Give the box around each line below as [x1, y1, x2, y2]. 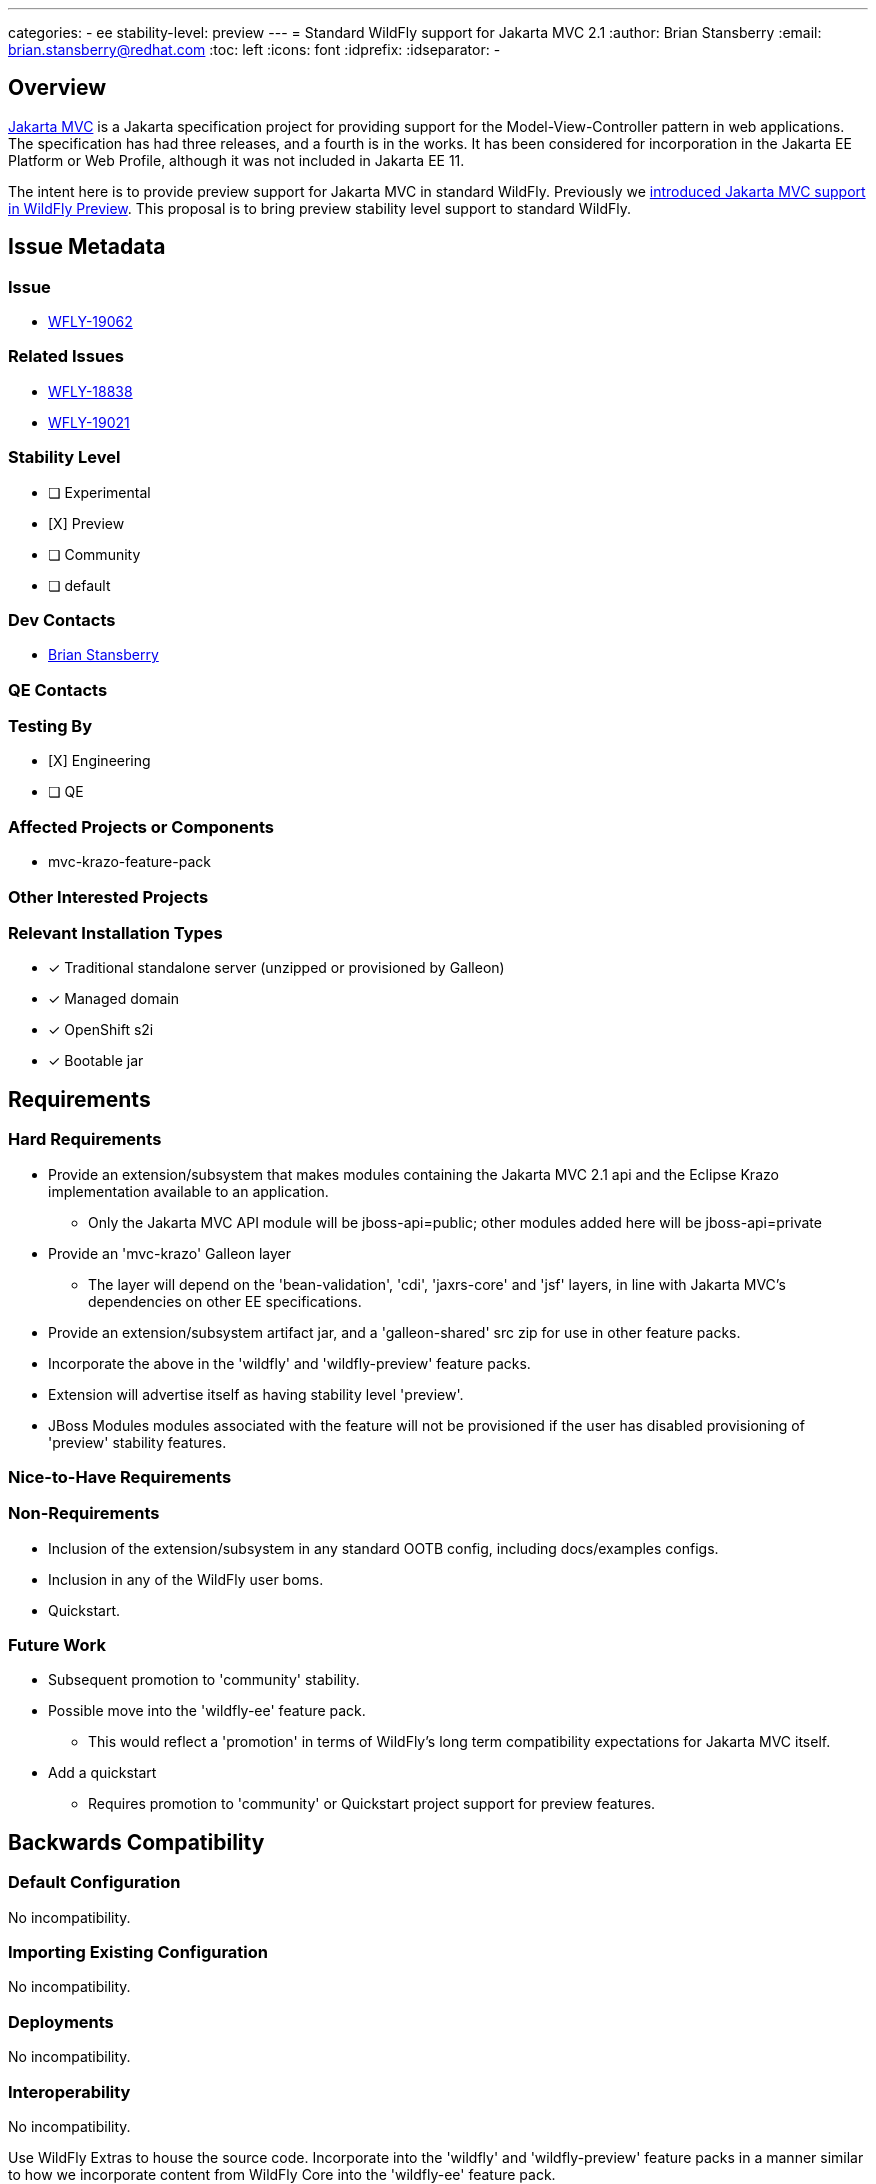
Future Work [8, 1635, 106, 1656]
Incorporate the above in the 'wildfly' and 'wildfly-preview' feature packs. [48, 1354, 531, 1372]
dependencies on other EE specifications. [88, 1292, 362, 1310]
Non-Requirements [8, 1503, 160, 1524]
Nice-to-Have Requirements [8, 1466, 232, 1487]
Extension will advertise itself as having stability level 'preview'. [48, 1385, 464, 1403]
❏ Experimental [48, 483, 151, 501]
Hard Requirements [8, 1129, 162, 1150]
